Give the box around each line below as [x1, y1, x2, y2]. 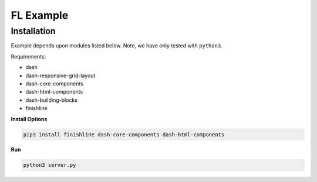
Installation [11, 26, 56, 36]
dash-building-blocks [25, 97, 77, 104]
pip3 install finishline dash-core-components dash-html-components [23, 131, 225, 138]
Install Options [11, 115, 48, 122]
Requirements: [11, 53, 46, 60]
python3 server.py [23, 162, 76, 169]
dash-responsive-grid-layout [25, 72, 96, 79]
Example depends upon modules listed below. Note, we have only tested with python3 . [11, 42, 222, 49]
